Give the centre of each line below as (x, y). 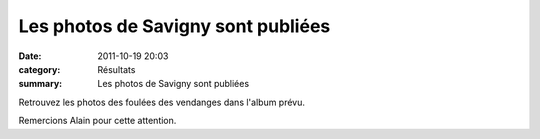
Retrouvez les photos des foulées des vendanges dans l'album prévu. (161, 102)
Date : (30, 56)
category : (39, 69)
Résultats (116, 69)
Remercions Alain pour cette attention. (97, 121)
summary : (40, 84)
